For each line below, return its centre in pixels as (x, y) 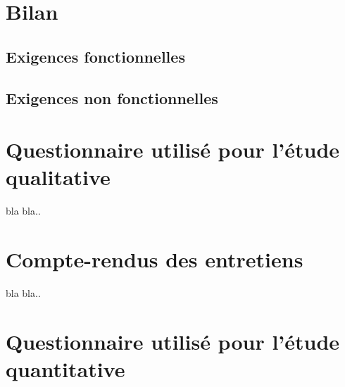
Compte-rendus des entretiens (155, 259)
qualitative (58, 177)
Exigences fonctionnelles (95, 56)
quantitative (65, 368)
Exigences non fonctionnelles (112, 97)
